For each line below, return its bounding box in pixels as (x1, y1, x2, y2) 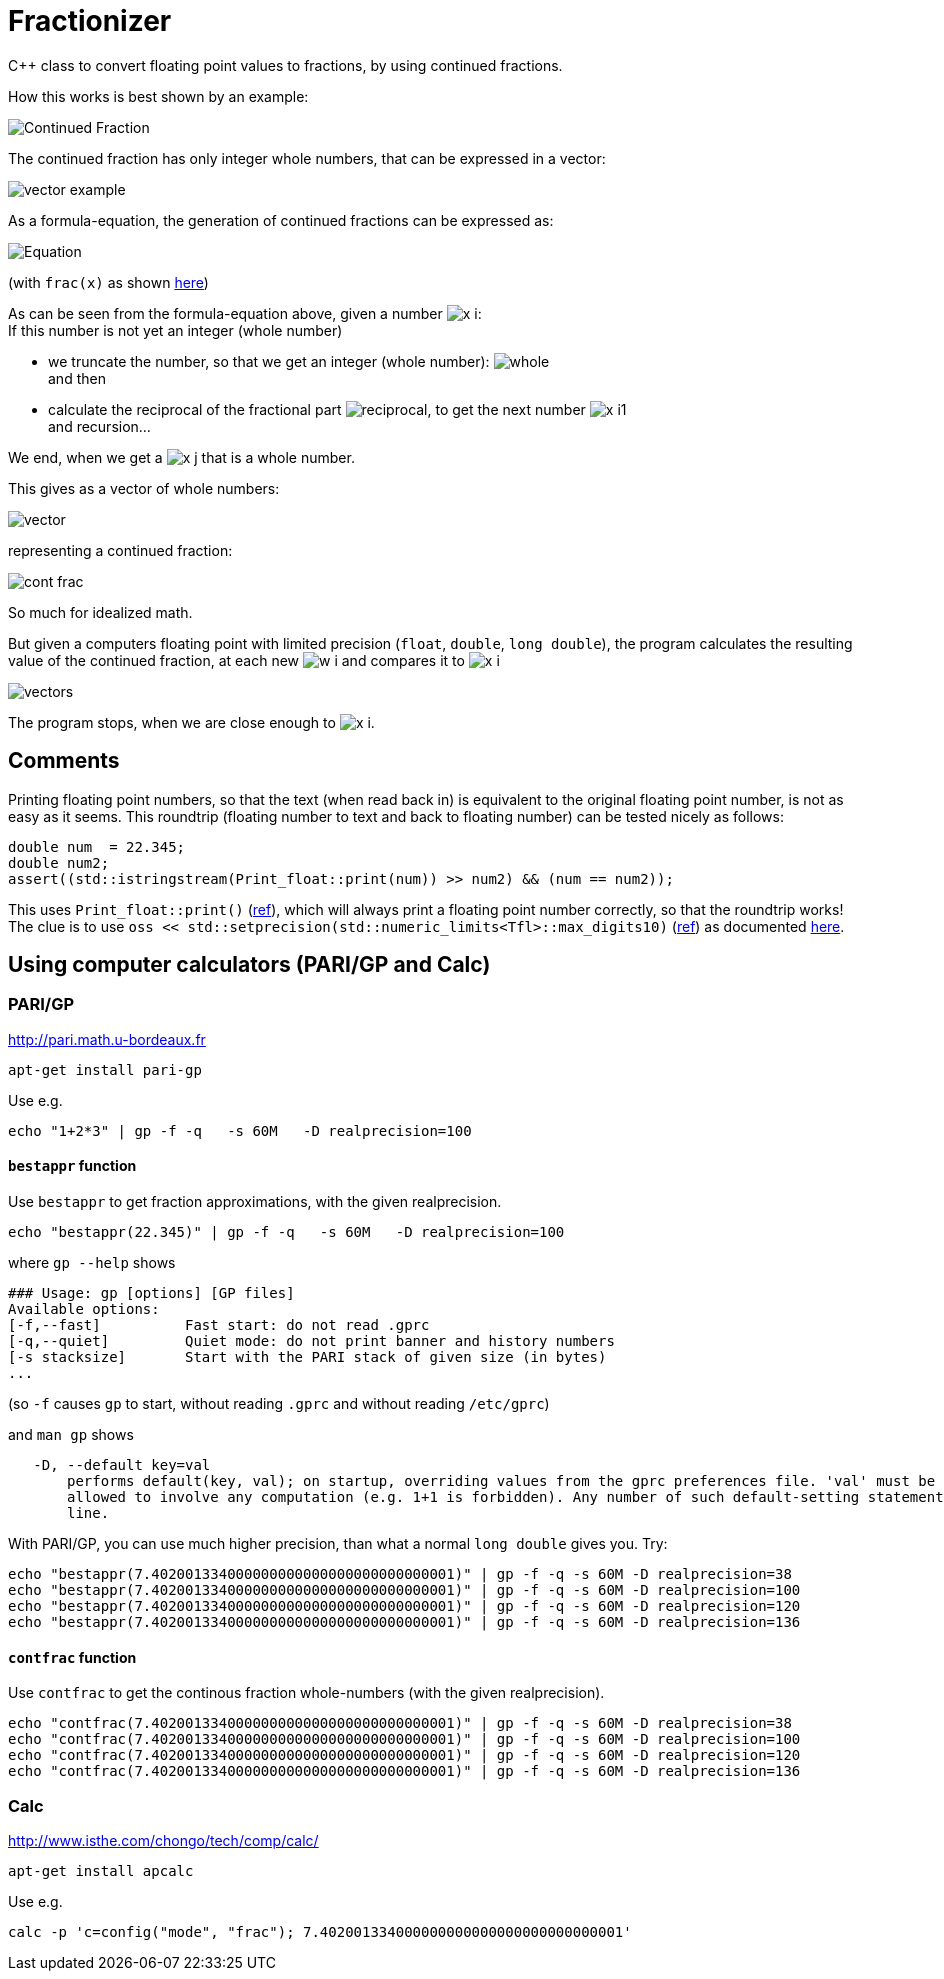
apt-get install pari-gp (8, 1061, 202, 1078)
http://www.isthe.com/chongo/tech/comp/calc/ (8, 1832, 319, 1849)
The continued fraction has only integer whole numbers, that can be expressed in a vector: (8, 149, 606, 167)
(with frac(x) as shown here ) (8, 273, 209, 291)
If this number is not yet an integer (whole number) (8, 321, 343, 339)
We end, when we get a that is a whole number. (8, 448, 355, 466)
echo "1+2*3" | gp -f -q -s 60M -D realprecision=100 (8, 1122, 472, 1139)
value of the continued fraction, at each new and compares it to (8, 651, 465, 669)
